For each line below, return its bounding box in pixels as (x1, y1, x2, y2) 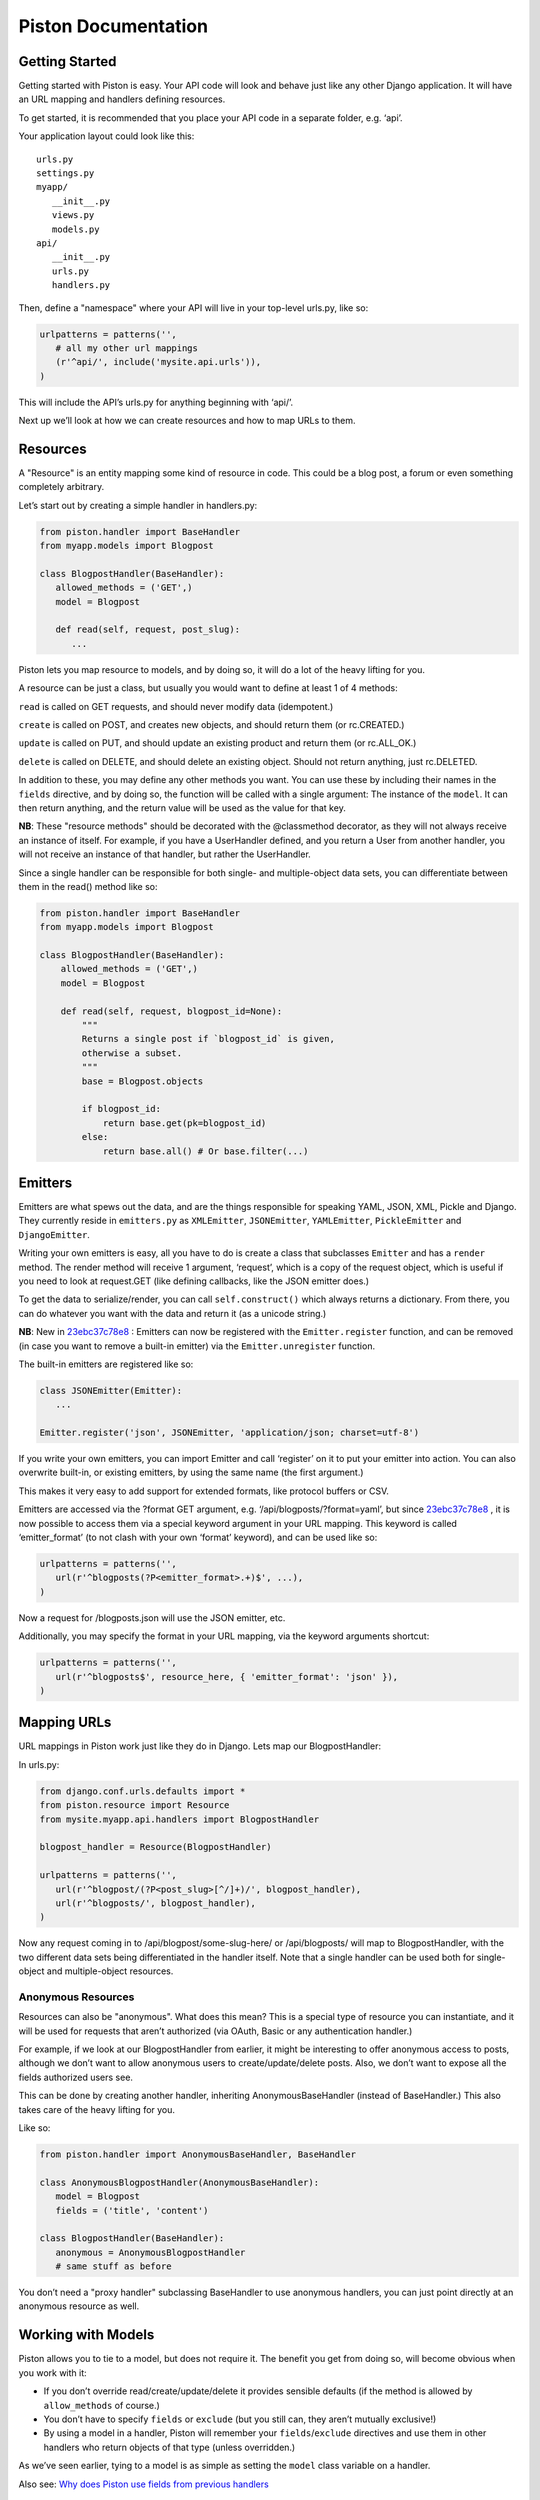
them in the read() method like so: (18, 880, 158, 892)
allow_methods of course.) (43, 2399, 160, 2411)
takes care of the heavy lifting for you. (18, 2103, 175, 2115)
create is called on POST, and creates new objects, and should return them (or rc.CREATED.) (18, 719, 405, 731)
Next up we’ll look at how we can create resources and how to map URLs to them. (18, 415, 356, 427)
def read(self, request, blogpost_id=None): (60, 1005, 283, 1017)
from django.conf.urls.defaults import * (39, 1785, 246, 1797)
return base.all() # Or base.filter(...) (102, 1145, 309, 1157)
